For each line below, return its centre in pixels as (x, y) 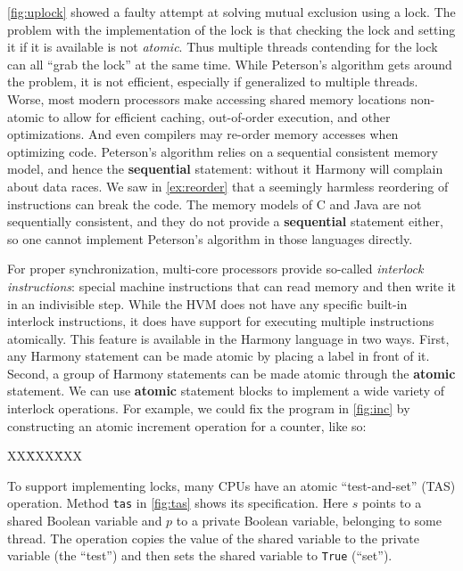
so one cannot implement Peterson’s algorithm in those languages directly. (210, 238)
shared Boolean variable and (85, 521)
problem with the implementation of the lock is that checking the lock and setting (231, 29)
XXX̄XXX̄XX (45, 456)
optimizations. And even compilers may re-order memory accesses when (203, 134)
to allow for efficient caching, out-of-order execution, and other (219, 116)
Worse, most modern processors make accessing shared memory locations (207, 98)
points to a (392, 503)
